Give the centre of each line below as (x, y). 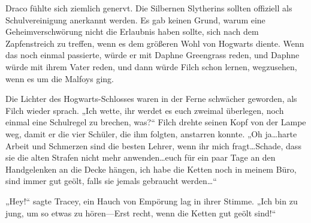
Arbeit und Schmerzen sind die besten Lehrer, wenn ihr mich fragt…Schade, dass (153, 145)
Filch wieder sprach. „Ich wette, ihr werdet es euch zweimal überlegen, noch (145, 110)
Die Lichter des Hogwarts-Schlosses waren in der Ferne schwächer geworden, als (151, 99)
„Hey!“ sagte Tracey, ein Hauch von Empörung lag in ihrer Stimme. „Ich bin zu (152, 201)
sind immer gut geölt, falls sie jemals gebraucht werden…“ (111, 181)
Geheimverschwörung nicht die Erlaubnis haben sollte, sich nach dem (132, 31)
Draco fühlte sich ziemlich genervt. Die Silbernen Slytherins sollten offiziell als (149, 8)
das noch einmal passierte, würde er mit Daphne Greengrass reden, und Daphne (153, 55)
